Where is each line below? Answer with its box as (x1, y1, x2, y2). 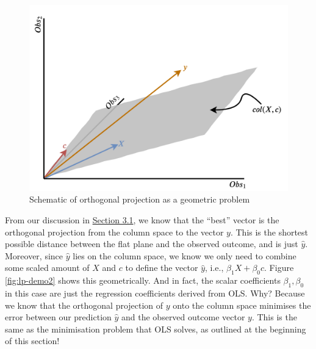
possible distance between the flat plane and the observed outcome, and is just (5, 237, 298, 250)
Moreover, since (5, 249, 63, 262)
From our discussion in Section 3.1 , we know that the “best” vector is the (5, 213, 279, 226)
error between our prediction (5, 311, 112, 323)
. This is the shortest (230, 225, 309, 238)
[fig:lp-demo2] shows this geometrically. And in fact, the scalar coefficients (5, 274, 281, 287)
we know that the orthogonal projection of (5, 298, 163, 311)
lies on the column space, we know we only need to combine (73, 249, 296, 262)
